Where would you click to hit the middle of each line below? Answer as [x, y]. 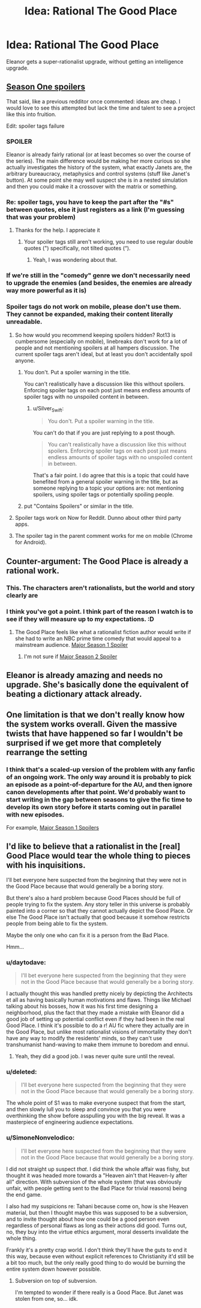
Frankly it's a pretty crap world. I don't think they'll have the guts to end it [97, 1250]
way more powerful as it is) [46, 291]
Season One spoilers [46, 87]
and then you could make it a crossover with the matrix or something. [92, 187]
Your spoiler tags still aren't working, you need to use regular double [108, 242]
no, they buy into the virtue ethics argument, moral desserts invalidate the [97, 1232]
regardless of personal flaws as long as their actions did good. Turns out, [97, 1225]
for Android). [31, 542]
